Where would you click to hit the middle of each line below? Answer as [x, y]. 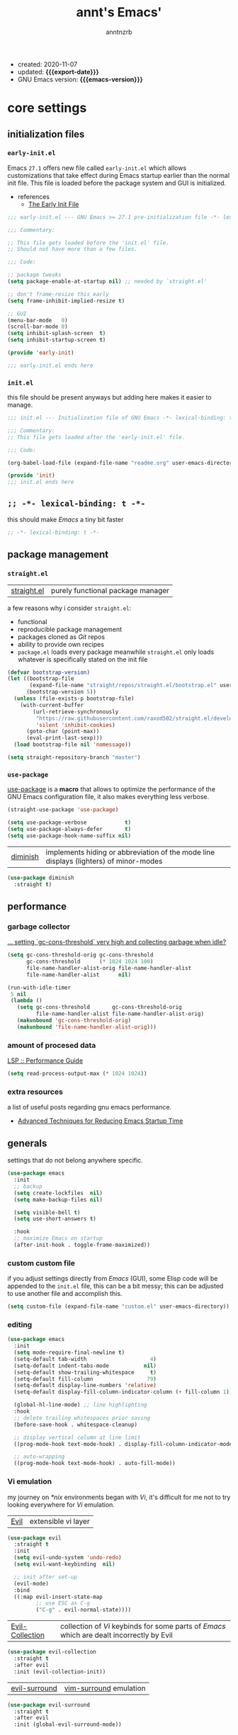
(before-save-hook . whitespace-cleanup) [76, 1425]
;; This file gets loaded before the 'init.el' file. [89, 243]
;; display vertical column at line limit [77, 1437]
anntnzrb [119, 32]
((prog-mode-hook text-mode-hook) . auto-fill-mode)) [95, 1464]
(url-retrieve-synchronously [76, 712]
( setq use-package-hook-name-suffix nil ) [69, 836]
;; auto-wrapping [39, 1457]
